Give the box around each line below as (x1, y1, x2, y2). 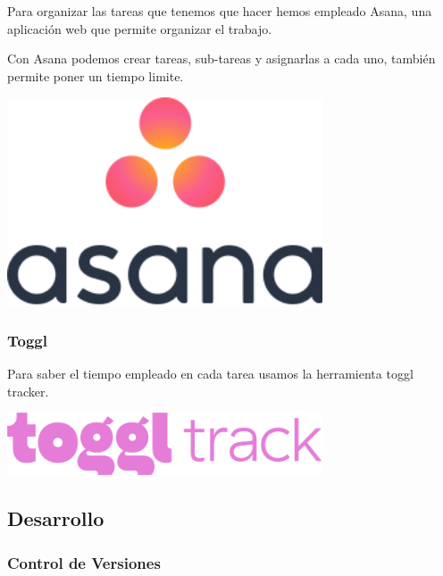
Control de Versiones (7, 551, 161, 573)
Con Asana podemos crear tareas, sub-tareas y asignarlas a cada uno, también (7, 49, 436, 68)
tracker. (7, 381, 49, 400)
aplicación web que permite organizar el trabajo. (7, 19, 272, 38)
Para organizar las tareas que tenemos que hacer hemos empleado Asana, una (7, 2, 432, 20)
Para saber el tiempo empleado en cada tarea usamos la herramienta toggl (7, 364, 414, 383)
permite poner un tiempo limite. (7, 66, 184, 85)
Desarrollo (7, 505, 104, 532)
